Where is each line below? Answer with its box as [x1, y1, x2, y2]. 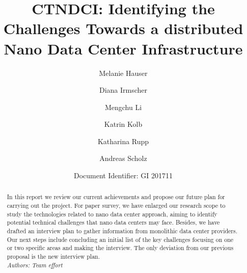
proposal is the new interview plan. [7, 252, 100, 261]
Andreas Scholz [99, 153, 147, 163]
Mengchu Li [104, 101, 142, 112]
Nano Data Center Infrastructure [4, 38, 243, 59]
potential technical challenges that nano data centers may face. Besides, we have [7, 218, 220, 227]
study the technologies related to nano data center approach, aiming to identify [7, 209, 217, 218]
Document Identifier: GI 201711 [74, 170, 173, 181]
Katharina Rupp [97, 135, 149, 146]
